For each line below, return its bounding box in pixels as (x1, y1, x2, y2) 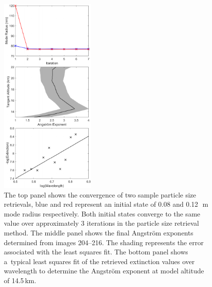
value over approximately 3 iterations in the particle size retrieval (4, 218, 199, 228)
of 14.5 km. (4, 275, 37, 285)
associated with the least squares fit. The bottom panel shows (4, 247, 188, 257)
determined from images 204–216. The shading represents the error (4, 237, 204, 247)
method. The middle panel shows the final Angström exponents (4, 227, 193, 237)
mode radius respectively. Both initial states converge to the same (4, 208, 200, 218)
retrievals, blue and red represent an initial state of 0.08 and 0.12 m (4, 199, 209, 209)
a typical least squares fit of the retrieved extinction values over (4, 256, 195, 266)
